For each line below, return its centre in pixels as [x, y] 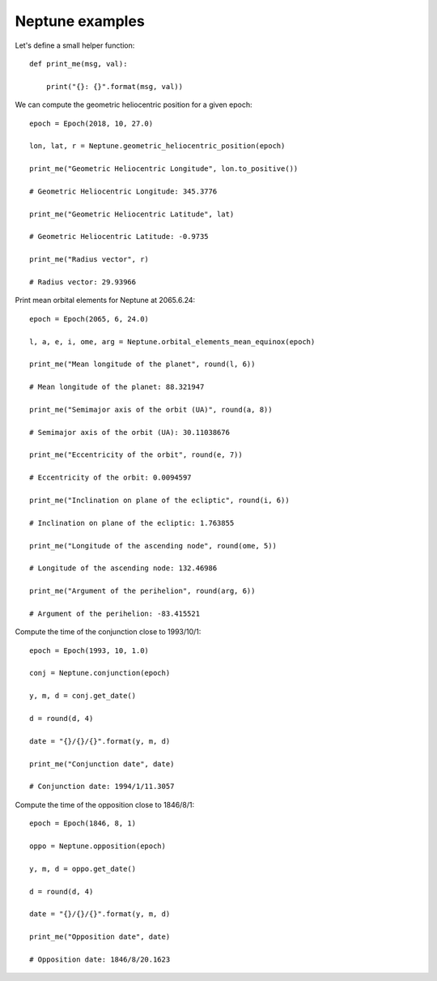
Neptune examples [80, 21]
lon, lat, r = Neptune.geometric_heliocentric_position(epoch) [157, 146]
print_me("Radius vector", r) [89, 260]
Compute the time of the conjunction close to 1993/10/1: [108, 632]
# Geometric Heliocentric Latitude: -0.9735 [119, 237]
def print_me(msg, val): [78, 64]
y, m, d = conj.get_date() [83, 696]
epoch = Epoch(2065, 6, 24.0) [89, 319]
